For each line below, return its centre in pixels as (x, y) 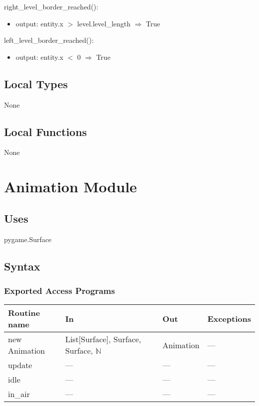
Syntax (22, 266)
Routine (24, 313)
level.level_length (104, 23)
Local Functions (46, 131)
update (20, 365)
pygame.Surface (28, 239)
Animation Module (70, 187)
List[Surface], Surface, (103, 339)
